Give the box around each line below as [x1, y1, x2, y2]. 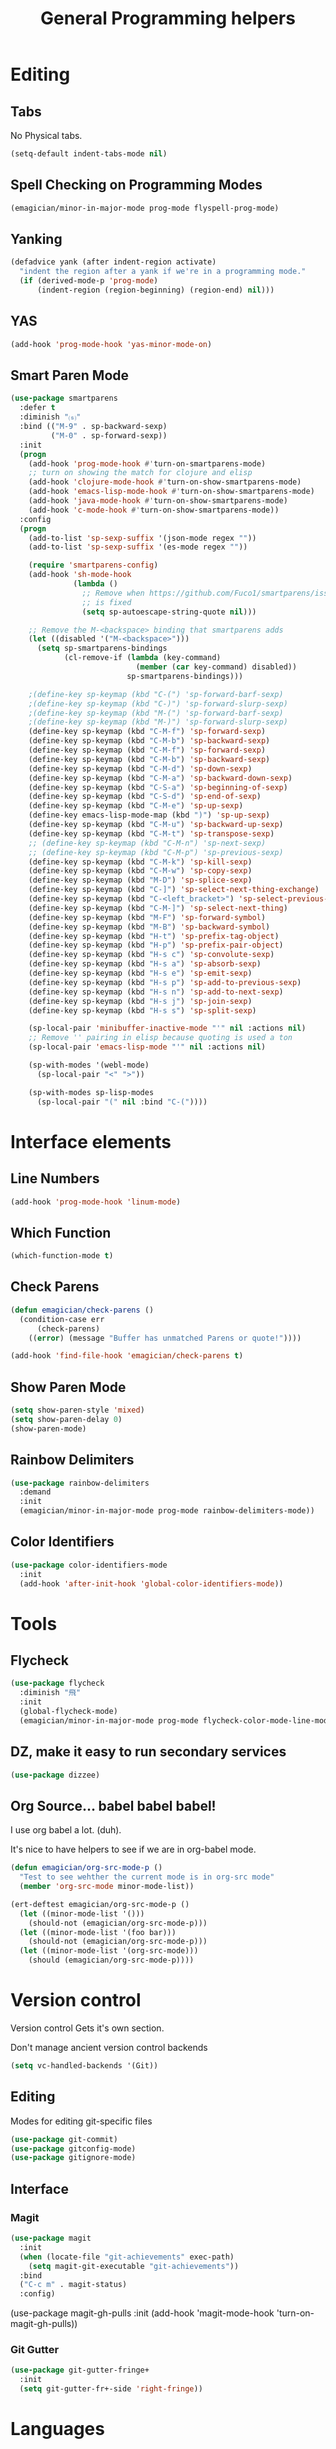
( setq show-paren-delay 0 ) [10, 1414, 123, 1424]
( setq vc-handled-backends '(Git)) [10, 2061, 159, 2071]
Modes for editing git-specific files [10, 2115, 153, 2127]
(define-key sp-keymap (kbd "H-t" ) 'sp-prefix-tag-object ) [28, 931, 280, 941]
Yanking [10, 230, 63, 247]
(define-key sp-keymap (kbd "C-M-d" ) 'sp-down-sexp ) [28, 763, 253, 774]
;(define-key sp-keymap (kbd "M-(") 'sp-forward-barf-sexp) [28, 708, 284, 718]
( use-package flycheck [10, 1678, 105, 1689]
